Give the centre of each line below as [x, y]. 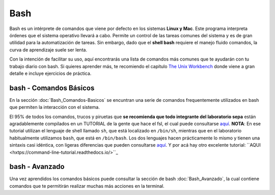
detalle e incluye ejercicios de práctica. [50, 73]
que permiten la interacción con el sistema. [55, 107]
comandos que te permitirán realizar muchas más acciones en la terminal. [87, 186]
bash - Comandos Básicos [52, 88]
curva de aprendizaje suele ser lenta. [48, 50]
